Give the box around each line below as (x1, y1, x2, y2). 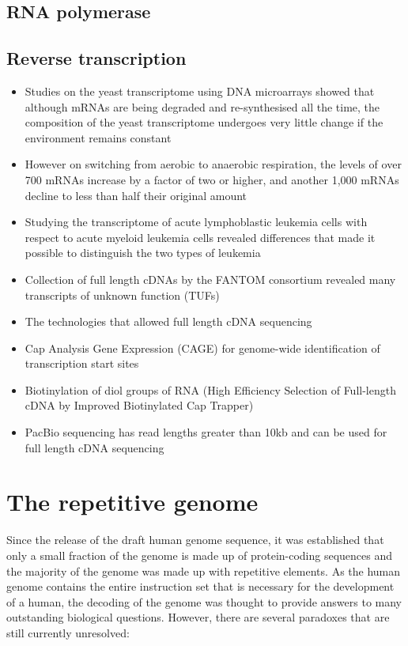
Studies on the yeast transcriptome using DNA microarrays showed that (25, 82, 375, 99)
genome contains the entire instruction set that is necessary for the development (6, 578, 395, 595)
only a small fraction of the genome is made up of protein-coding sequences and (6, 546, 393, 563)
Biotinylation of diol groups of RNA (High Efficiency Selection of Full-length (25, 381, 396, 398)
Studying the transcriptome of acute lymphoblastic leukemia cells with (25, 213, 368, 230)
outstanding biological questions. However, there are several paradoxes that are (6, 609, 390, 625)
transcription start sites (25, 355, 139, 372)
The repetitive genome (6, 485, 259, 518)
